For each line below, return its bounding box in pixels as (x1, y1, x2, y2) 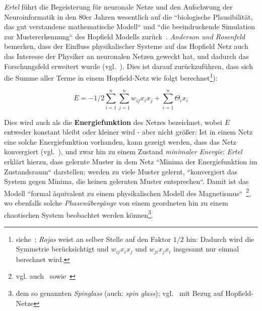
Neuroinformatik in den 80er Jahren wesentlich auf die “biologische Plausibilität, (4, 11, 253, 22)
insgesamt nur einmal (173, 243, 239, 254)
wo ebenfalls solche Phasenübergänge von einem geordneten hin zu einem (4, 197, 228, 208)
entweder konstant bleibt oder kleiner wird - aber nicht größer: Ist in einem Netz (4, 127, 253, 137)
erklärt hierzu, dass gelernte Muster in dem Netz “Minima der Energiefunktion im (4, 156, 257, 166)
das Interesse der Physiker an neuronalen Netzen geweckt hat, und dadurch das (4, 50, 249, 61)
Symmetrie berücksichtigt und (16, 243, 109, 254)
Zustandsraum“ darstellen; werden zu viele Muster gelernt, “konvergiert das (4, 166, 238, 176)
